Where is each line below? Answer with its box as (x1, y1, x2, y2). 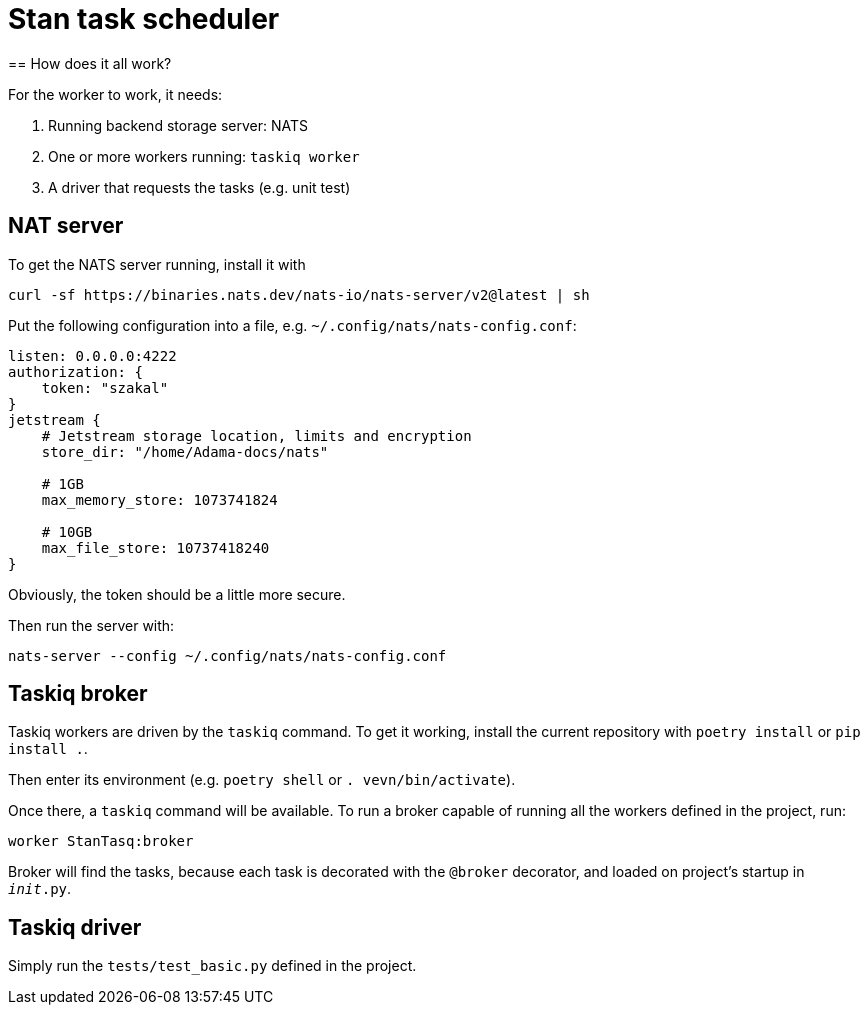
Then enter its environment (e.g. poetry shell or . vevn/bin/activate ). (8, 771, 516, 789)
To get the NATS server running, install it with (8, 255, 306, 273)
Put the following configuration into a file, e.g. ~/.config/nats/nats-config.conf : (8, 316, 577, 334)
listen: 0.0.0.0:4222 (8, 347, 177, 364)
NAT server (8, 213, 124, 239)
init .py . (8, 880, 72, 898)
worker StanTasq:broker (8, 833, 194, 850)
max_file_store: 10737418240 (41, 539, 270, 556)
